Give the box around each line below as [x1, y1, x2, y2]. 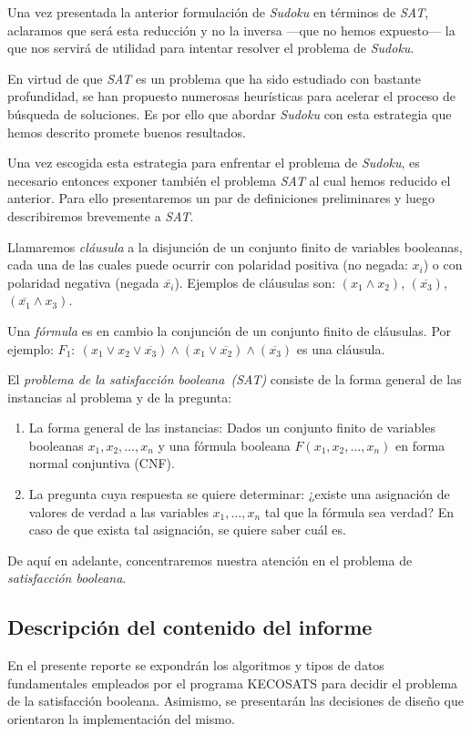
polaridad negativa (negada [7, 272, 159, 291]
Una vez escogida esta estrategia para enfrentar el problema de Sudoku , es [7, 153, 420, 172]
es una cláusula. [296, 339, 385, 358]
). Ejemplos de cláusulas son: [174, 272, 336, 291]
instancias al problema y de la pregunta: [7, 387, 232, 406]
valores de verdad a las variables [28, 502, 209, 521]
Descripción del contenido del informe [7, 613, 373, 641]
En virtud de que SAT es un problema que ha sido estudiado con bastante [7, 68, 422, 87]
